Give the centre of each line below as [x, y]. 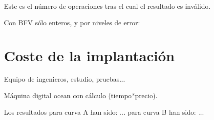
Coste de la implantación [89, 56]
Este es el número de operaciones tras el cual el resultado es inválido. [107, 6]
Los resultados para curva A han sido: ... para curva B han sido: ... [104, 111]
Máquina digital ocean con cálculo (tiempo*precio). [81, 95]
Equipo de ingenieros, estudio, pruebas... [64, 79]
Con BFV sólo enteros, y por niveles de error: [72, 22]
